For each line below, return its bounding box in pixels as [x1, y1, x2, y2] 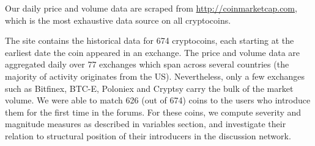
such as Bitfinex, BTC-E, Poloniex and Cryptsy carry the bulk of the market [5, 82, 294, 94]
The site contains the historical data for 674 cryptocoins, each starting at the [5, 34, 294, 47]
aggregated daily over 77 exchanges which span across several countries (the [5, 58, 289, 71]
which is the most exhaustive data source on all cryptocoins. [5, 13, 231, 26]
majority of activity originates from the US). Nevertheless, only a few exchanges [5, 69, 305, 82]
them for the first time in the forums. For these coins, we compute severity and [5, 105, 302, 118]
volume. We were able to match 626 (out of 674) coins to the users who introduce [5, 94, 311, 106]
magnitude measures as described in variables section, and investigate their [5, 117, 286, 130]
